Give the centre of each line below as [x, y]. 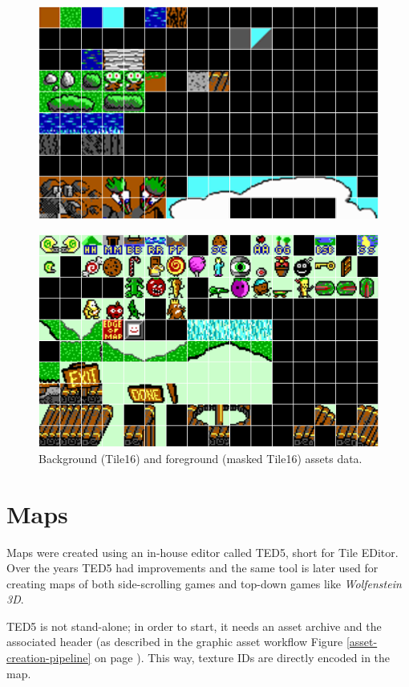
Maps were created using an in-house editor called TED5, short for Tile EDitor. [202, 552]
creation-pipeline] [49, 658]
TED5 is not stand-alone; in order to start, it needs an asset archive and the [194, 626]
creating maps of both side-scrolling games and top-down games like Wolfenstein [204, 583]
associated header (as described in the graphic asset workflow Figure [175, 642]
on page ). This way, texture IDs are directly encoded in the [243, 658]
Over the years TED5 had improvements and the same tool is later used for [192, 568]
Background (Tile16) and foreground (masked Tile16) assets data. [200, 458]
